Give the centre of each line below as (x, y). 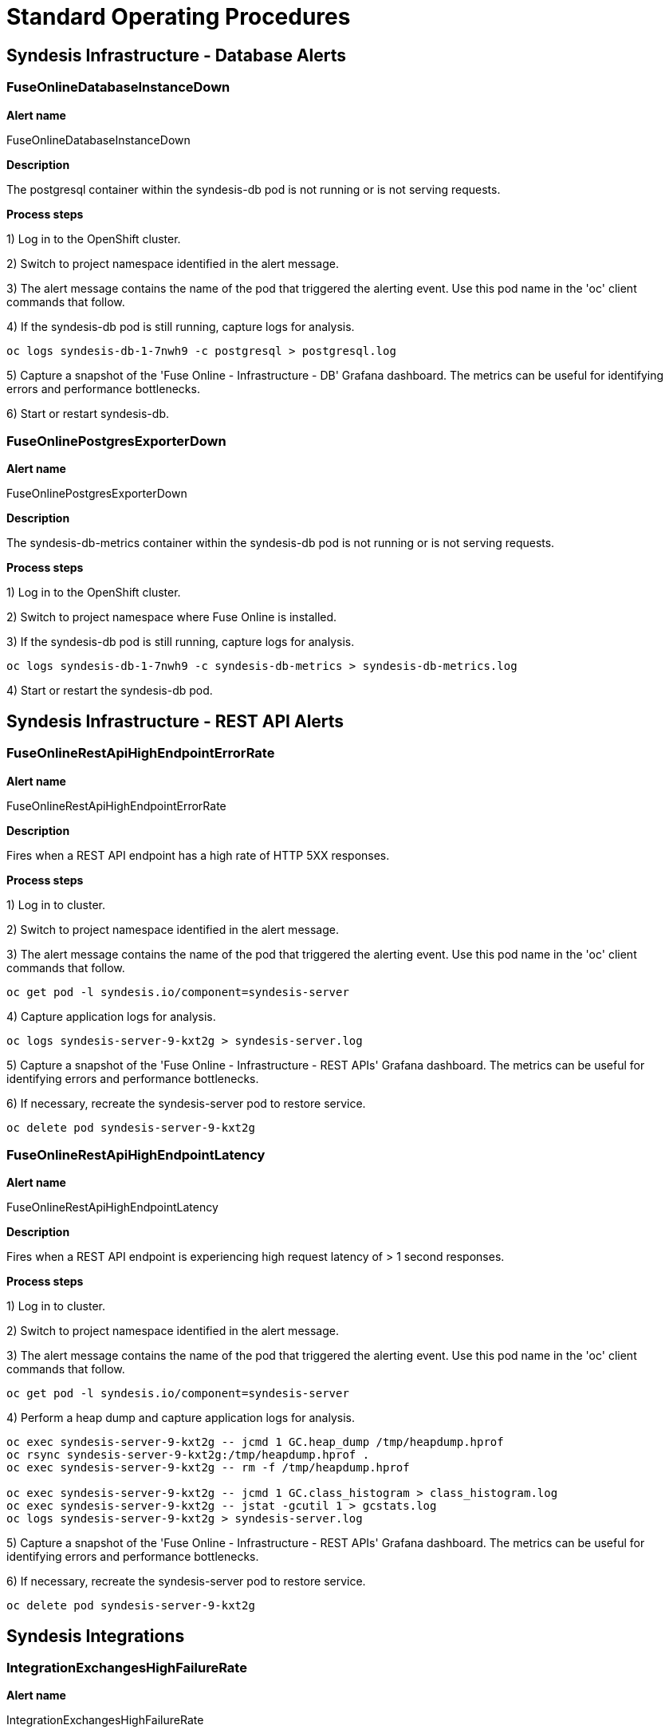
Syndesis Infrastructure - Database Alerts (177, 55)
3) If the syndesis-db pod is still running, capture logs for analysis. (181, 642)
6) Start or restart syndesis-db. (88, 413)
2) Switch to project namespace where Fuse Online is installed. (172, 617)
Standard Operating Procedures (179, 17)
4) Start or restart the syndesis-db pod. (110, 691)
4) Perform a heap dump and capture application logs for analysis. (181, 1418)
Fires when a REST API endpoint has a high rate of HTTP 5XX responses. (198, 855)
